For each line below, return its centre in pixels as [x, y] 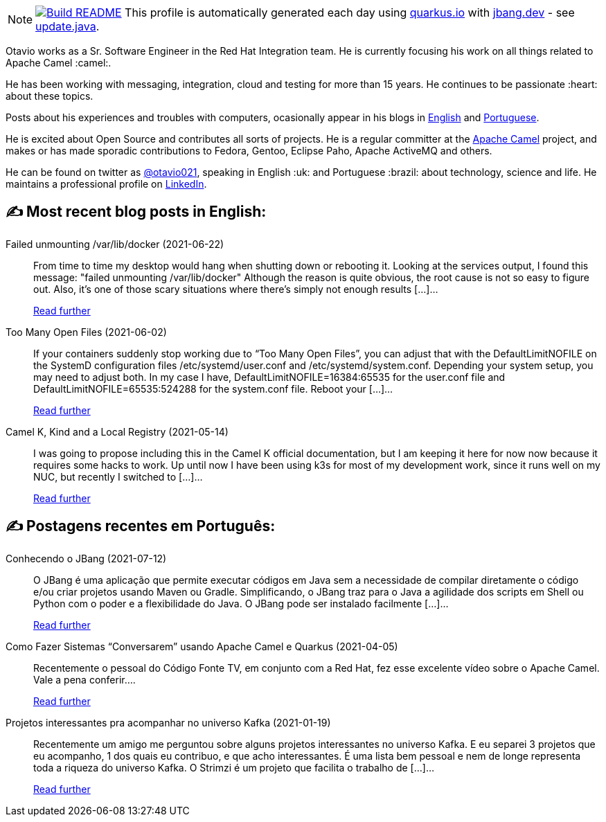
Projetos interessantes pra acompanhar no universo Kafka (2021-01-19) [168, 722]
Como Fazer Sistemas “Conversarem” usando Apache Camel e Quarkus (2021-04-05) [202, 646]
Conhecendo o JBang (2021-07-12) [86, 558]
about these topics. [50, 96]
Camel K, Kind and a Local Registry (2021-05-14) [117, 431]
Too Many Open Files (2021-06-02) [86, 332]
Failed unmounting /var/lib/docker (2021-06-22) [115, 244]
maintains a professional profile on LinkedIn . [106, 184]
